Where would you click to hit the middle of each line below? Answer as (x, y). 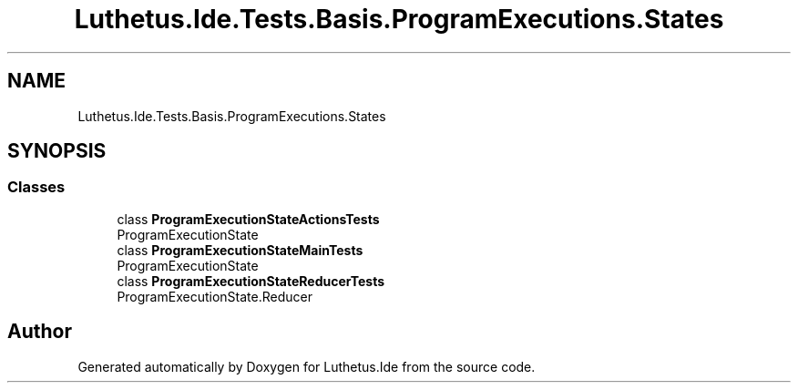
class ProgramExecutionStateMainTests (240, 250)
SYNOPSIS (57, 151)
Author (40, 332)
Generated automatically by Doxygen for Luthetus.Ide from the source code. (307, 366)
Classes (36, 187)
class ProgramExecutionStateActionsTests (248, 219)
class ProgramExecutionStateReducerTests (251, 281)
